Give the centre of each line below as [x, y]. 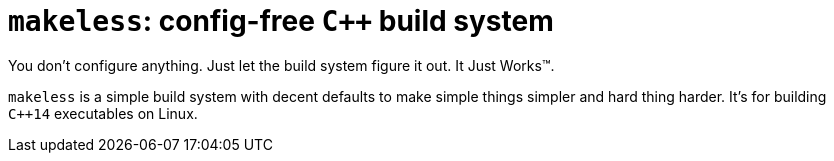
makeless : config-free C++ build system [281, 21]
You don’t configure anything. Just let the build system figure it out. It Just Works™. [281, 65]
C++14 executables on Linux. [103, 113]
